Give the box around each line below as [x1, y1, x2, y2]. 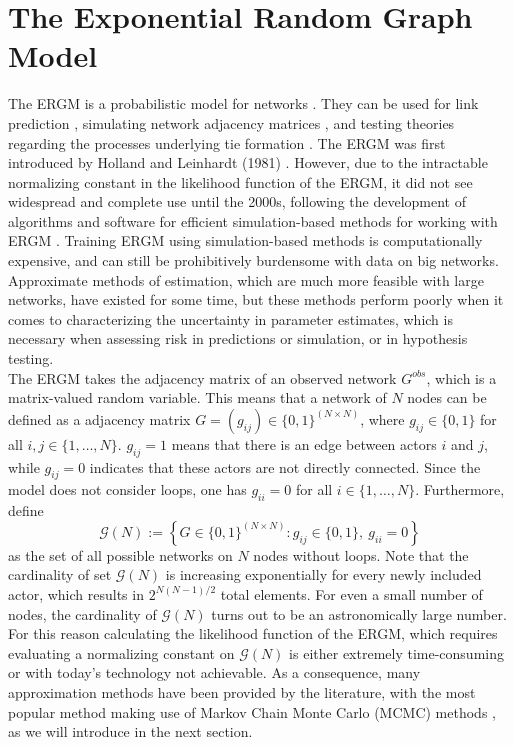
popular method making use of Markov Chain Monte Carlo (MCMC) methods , [8, 701, 496, 722]
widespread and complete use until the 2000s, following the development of [8, 191, 466, 212]
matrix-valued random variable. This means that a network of [8, 387, 387, 408]
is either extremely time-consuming [289, 642, 504, 663]
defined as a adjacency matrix [8, 408, 191, 429]
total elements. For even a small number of [220, 583, 483, 604]
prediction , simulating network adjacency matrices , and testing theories [8, 112, 455, 133]
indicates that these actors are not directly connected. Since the [89, 456, 481, 477]
